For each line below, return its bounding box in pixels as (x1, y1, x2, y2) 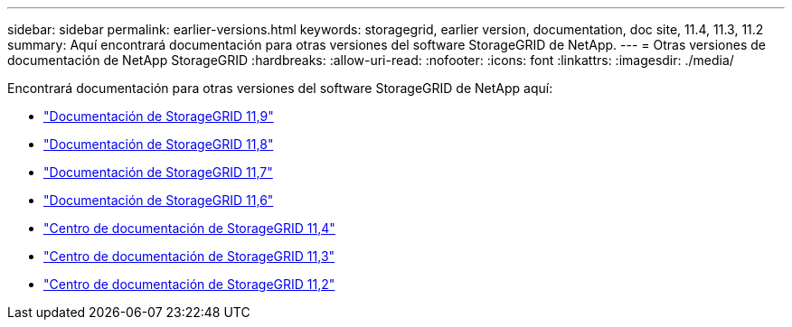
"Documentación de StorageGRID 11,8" (43, 136, 274, 152)
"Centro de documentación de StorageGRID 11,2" (43, 276, 335, 292)
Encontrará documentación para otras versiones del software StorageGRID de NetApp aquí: (7, 80, 553, 96)
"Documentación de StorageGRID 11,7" (43, 164, 273, 180)
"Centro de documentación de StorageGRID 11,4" (43, 220, 335, 236)
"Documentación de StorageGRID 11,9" (43, 108, 274, 124)
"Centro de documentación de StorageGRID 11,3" (43, 248, 335, 264)
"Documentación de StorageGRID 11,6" (43, 192, 274, 208)
